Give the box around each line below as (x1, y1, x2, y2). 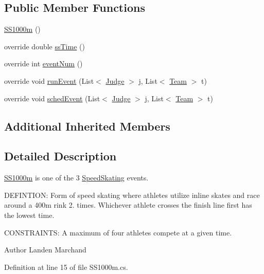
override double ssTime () (4, 41, 85, 51)
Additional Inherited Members (4, 118, 170, 134)
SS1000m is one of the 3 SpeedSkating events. (4, 172, 149, 183)
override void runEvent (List (4, 75, 94, 86)
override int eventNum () (4, 58, 83, 69)
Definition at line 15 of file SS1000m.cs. (4, 261, 128, 272)
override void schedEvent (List (4, 93, 100, 103)
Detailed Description (4, 148, 117, 164)
